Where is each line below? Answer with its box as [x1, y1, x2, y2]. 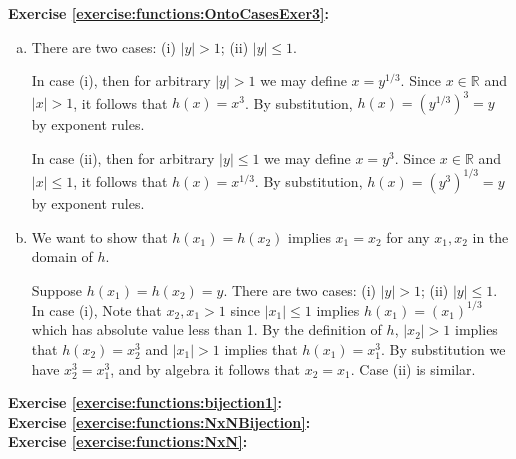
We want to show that [31, 226, 168, 247]
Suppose [31, 279, 83, 300]
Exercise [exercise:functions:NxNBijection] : [8, 411, 311, 432]
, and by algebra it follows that [110, 358, 301, 379]
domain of [31, 246, 93, 267]
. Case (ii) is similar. [350, 358, 476, 379]
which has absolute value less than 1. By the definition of [31, 319, 382, 340]
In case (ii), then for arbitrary [31, 147, 215, 168]
